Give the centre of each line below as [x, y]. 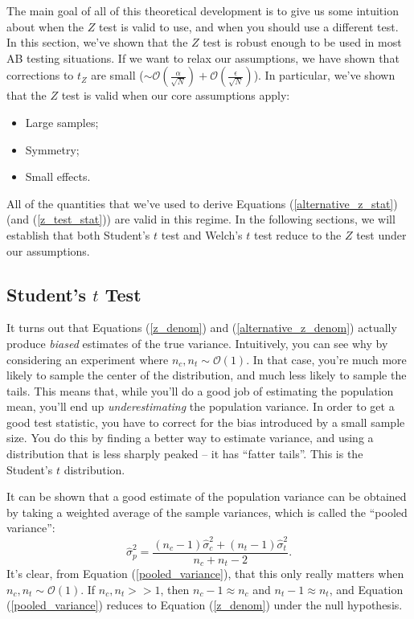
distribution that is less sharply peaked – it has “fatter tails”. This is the [185, 454]
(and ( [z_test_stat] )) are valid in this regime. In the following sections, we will [201, 219]
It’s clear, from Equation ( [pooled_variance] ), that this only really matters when [205, 574]
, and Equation [366, 589]
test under [381, 234]
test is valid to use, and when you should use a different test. [248, 26]
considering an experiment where [88, 359]
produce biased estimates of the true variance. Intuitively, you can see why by [197, 343]
